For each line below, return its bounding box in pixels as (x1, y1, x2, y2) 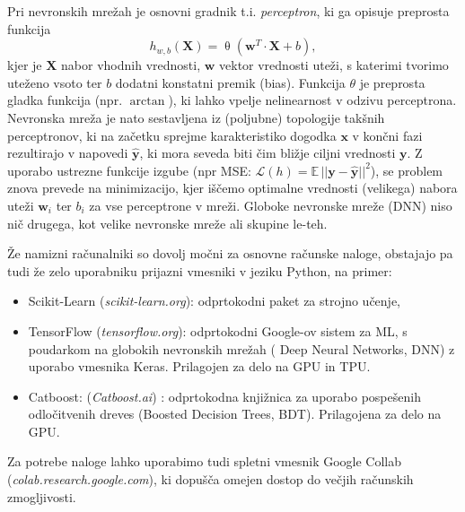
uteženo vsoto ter (7, 73, 102, 91)
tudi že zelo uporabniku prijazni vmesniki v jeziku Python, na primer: (7, 261, 392, 280)
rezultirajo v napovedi (7, 143, 128, 162)
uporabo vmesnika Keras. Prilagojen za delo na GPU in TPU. (28, 357, 371, 376)
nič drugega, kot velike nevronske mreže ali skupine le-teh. (7, 213, 328, 232)
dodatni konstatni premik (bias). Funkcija (115, 73, 346, 91)
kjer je (7, 56, 42, 74)
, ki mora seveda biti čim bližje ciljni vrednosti (139, 143, 396, 162)
